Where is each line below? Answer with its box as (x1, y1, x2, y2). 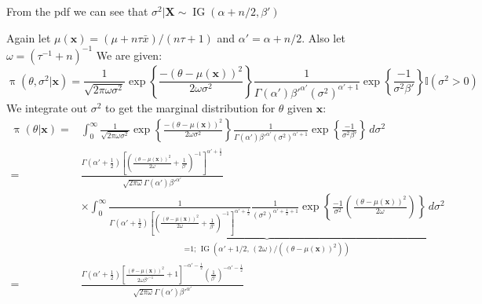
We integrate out (6, 99, 88, 115)
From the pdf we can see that (6, 3, 148, 19)
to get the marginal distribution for (105, 99, 276, 115)
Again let (6, 29, 51, 46)
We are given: (96, 46, 162, 63)
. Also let (301, 29, 345, 46)
